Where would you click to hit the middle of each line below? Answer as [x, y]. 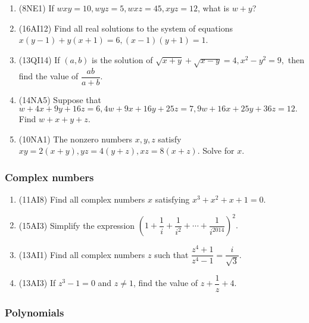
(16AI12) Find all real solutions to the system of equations [126, 28]
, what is [213, 8]
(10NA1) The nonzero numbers [76, 139]
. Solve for [216, 150]
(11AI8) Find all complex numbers [82, 199]
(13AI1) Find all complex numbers [82, 254]
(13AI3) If [37, 283]
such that [171, 254]
